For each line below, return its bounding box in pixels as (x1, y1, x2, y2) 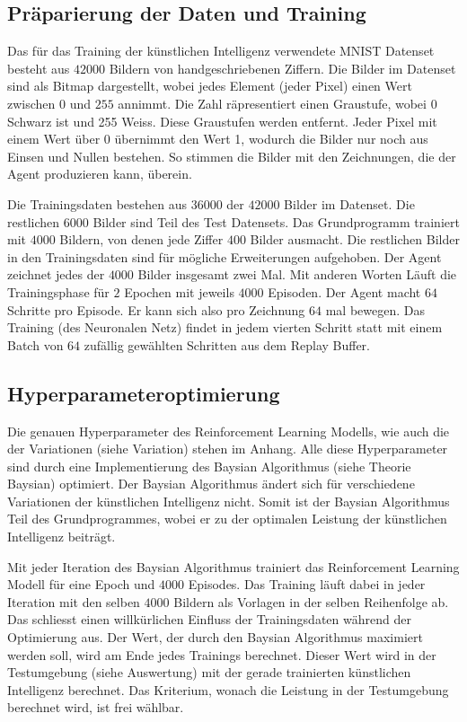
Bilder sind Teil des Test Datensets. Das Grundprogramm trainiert (93, 212, 460, 231)
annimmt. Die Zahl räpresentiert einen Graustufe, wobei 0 (118, 93, 437, 112)
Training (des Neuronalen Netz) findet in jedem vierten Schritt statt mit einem (7, 318, 443, 337)
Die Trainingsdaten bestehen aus (7, 194, 187, 213)
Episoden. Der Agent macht (268, 282, 421, 301)
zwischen (7, 93, 56, 112)
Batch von (7, 335, 64, 354)
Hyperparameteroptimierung (7, 379, 280, 407)
